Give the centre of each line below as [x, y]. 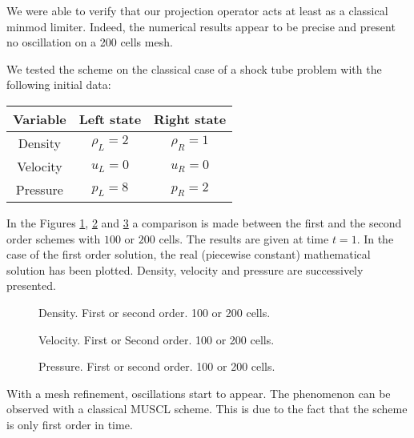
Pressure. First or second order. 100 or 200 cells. [157, 366]
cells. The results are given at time [244, 238]
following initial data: [59, 84]
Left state [110, 119]
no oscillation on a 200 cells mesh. [90, 42]
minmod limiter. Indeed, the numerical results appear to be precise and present [201, 26]
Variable [40, 119]
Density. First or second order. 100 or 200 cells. [155, 312]
